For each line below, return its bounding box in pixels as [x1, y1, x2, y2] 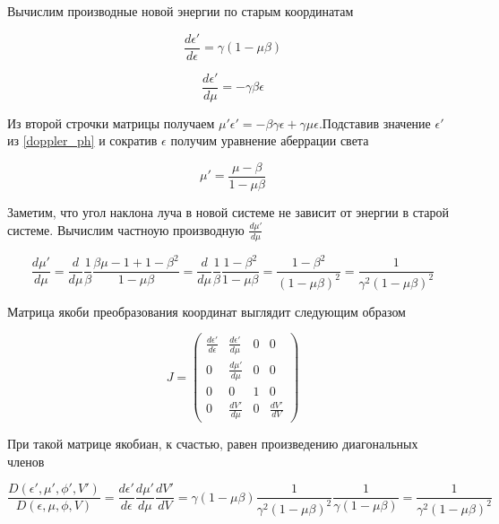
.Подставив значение [318, 113, 431, 132]
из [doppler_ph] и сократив [7, 131, 158, 150]
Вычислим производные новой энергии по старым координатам [7, 2, 354, 20]
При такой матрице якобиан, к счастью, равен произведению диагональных [7, 434, 418, 453]
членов [7, 451, 45, 470]
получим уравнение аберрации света [170, 131, 369, 150]
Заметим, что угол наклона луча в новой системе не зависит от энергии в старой [7, 202, 449, 221]
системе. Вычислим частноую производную [7, 220, 245, 239]
